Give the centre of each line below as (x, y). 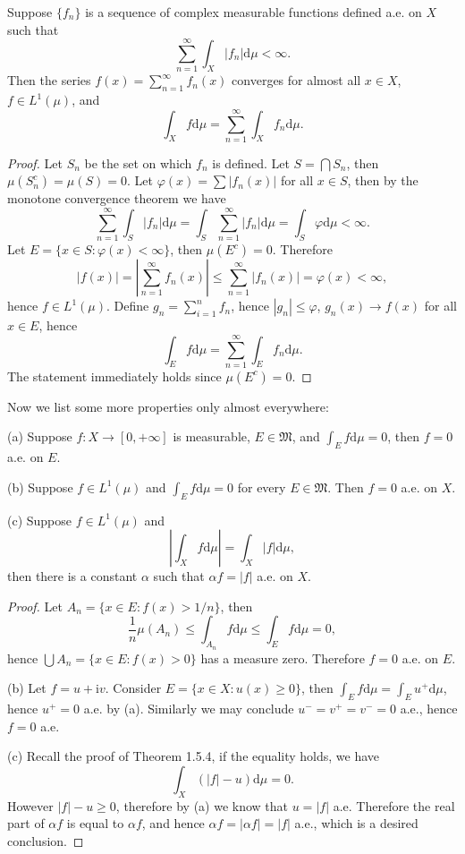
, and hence (173, 823)
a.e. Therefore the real (394, 805)
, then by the (383, 180)
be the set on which (138, 162)
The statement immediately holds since (114, 376)
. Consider (133, 688)
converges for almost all (296, 80)
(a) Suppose (40, 436)
